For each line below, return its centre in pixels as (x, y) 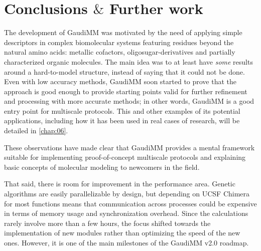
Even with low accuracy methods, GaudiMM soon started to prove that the (120, 81)
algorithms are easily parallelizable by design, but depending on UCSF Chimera (127, 194)
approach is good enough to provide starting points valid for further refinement (126, 91)
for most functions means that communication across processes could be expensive (130, 203)
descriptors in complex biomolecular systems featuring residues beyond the (119, 42)
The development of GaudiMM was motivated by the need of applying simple (123, 32)
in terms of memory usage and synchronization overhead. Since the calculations (126, 213)
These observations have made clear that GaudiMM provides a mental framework (129, 147)
